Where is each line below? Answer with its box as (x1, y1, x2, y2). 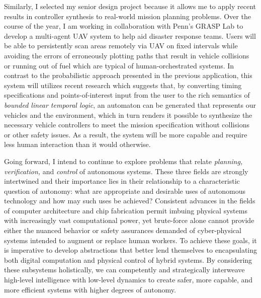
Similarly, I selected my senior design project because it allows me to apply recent (4, 1, 256, 11)
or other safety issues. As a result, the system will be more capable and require (4, 129, 247, 139)
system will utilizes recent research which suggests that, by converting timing (4, 80, 242, 90)
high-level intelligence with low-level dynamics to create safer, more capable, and (4, 274, 253, 285)
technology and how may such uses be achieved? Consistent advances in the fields (4, 195, 255, 206)
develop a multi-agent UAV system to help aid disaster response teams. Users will (4, 30, 256, 41)
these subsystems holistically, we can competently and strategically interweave (4, 264, 245, 275)
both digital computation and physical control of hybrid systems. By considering (4, 254, 252, 265)
